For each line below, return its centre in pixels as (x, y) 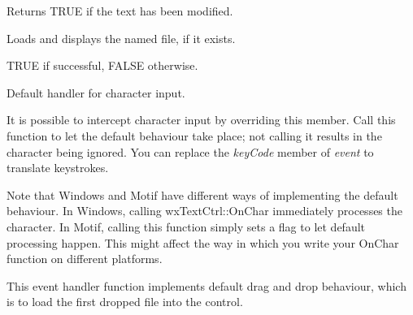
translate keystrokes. (58, 168)
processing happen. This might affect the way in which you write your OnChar (203, 242)
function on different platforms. (85, 259)
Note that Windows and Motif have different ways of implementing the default (202, 194)
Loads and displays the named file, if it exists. (121, 38)
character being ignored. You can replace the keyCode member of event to (190, 151)
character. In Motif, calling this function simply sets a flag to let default (186, 226)
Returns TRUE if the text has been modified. (120, 11)
